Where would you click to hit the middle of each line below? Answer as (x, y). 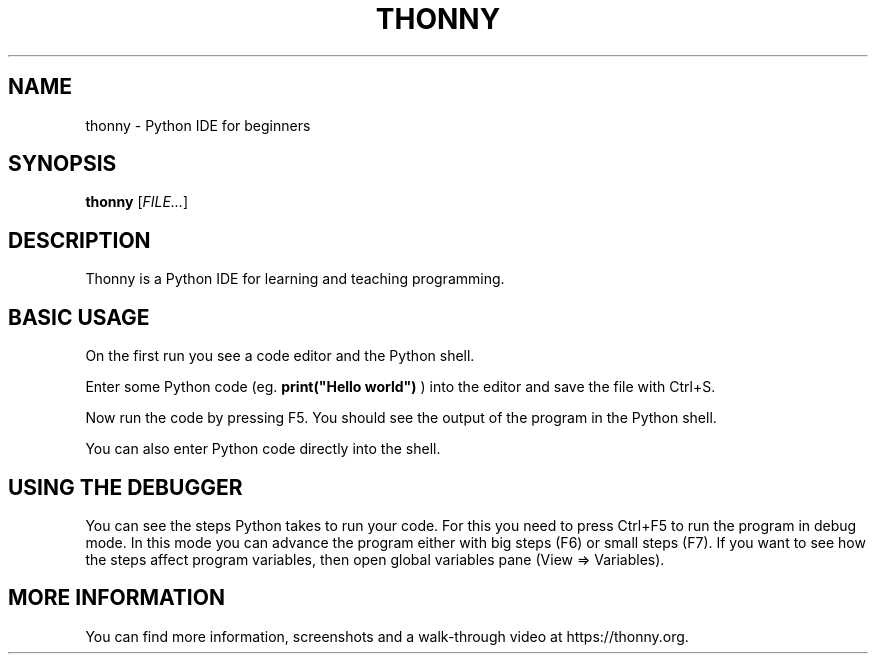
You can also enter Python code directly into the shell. (263, 449)
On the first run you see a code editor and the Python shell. (280, 356)
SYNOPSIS (62, 164)
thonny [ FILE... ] (137, 202)
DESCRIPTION (79, 240)
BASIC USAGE (79, 317)
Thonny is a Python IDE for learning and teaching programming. (295, 279)
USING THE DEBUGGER (125, 487)
